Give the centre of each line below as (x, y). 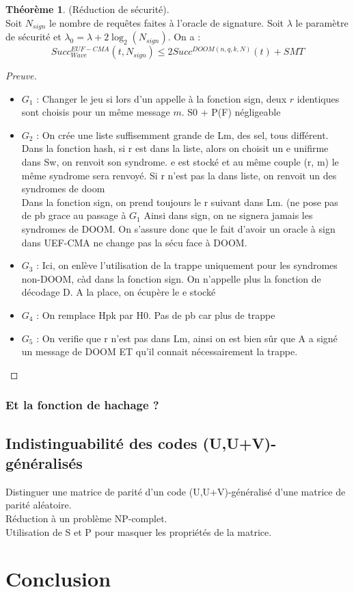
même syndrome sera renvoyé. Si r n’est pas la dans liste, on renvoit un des (179, 175)
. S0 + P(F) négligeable (231, 112)
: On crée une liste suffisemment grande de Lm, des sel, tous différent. (182, 134)
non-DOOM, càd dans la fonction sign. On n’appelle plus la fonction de (171, 278)
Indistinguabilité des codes (101, 442)
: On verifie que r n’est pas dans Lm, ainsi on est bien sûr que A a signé (187, 338)
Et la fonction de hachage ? (82, 405)
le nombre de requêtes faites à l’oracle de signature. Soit (167, 22)
